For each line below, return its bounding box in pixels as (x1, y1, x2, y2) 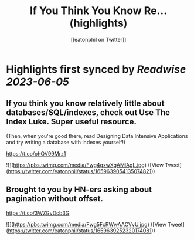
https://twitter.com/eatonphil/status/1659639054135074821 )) (8, 167, 155, 174)
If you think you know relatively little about (6, 99, 165, 109)
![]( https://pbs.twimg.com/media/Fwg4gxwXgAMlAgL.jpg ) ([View (6, 161, 164, 168)
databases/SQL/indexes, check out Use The (6, 107, 171, 118)
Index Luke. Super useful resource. (6, 117, 137, 127)
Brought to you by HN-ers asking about (6, 185, 152, 195)
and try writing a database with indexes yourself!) (6, 138, 126, 146)
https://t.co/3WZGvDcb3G (6, 209, 70, 217)
